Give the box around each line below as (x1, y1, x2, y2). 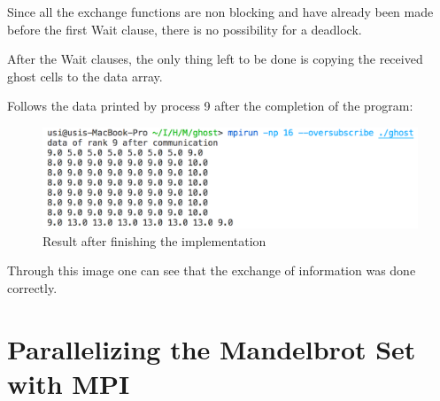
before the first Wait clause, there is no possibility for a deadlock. (7, 19, 362, 38)
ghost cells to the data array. (7, 66, 163, 85)
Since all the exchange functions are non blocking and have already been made (7, 3, 434, 20)
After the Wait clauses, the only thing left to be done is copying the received (7, 50, 423, 68)
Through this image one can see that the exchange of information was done (7, 261, 416, 280)
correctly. (7, 279, 58, 297)
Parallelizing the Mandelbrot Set (7, 330, 416, 366)
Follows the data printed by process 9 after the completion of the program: (7, 96, 413, 115)
